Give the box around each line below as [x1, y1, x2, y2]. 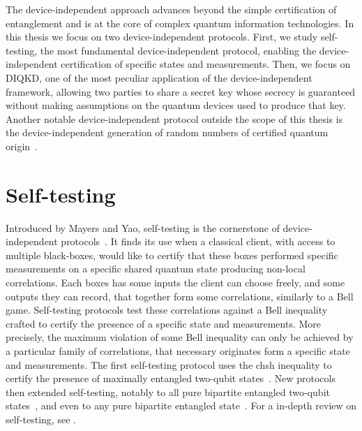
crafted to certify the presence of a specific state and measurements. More [6, 316, 322, 330]
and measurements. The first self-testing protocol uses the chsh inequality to [6, 357, 332, 372]
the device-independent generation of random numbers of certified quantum [6, 125, 329, 140]
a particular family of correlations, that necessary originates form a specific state [6, 344, 350, 358]
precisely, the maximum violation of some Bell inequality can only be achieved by [6, 330, 354, 344]
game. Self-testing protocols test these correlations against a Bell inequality [6, 302, 328, 317]
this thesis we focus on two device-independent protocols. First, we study [6, 29, 318, 44]
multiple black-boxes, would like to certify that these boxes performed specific [6, 247, 338, 262]
